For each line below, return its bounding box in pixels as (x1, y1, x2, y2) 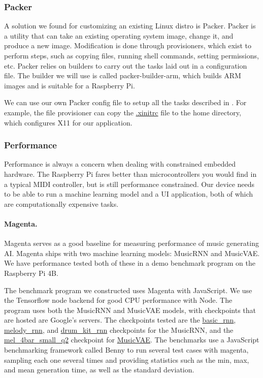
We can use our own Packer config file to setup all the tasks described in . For (4, 97, 247, 108)
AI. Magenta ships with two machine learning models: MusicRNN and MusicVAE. (4, 247, 260, 258)
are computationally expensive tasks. (4, 198, 119, 209)
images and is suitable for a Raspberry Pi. (4, 80, 135, 90)
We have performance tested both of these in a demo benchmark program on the (4, 258, 255, 268)
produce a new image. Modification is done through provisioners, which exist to (4, 40, 251, 51)
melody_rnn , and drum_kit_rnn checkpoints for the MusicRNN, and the (4, 324, 234, 335)
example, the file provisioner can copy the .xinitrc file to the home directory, (4, 107, 241, 117)
